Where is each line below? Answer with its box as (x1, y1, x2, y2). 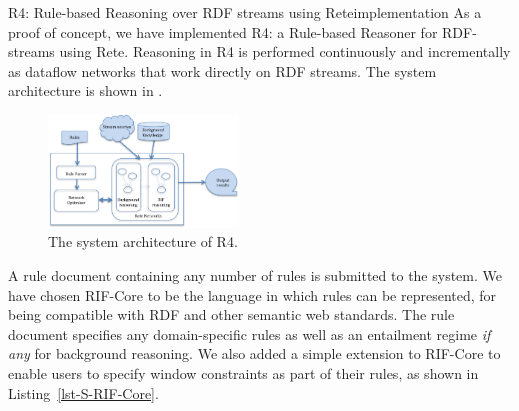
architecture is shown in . (8, 80, 163, 101)
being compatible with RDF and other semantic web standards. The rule (8, 304, 455, 325)
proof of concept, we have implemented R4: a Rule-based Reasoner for (8, 21, 438, 42)
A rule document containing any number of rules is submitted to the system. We (8, 264, 502, 285)
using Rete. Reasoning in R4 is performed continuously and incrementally (59, 41, 511, 62)
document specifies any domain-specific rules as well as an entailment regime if (8, 323, 491, 344)
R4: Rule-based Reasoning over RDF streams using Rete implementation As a (8, 2, 482, 22)
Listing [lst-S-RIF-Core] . (8, 382, 159, 403)
